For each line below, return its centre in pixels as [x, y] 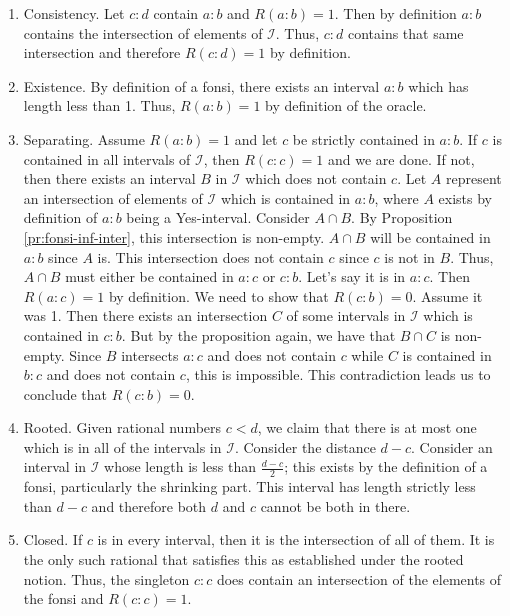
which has [438, 85]
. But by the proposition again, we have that [258, 334]
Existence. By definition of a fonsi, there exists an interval [201, 85]
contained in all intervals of [107, 158]
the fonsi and [63, 598]
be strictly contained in [363, 138]
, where [396, 197]
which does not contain [316, 178]
